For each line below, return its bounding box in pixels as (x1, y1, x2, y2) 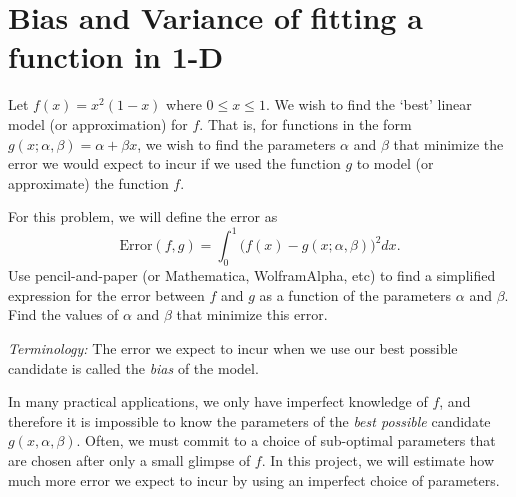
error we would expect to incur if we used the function (8, 153, 341, 174)
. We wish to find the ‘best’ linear (265, 94, 472, 115)
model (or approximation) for (8, 113, 188, 134)
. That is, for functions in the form (199, 113, 412, 134)
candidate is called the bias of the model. (8, 357, 259, 378)
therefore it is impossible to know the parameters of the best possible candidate (8, 410, 491, 431)
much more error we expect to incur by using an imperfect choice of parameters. (8, 469, 500, 490)
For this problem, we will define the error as (8, 206, 278, 227)
